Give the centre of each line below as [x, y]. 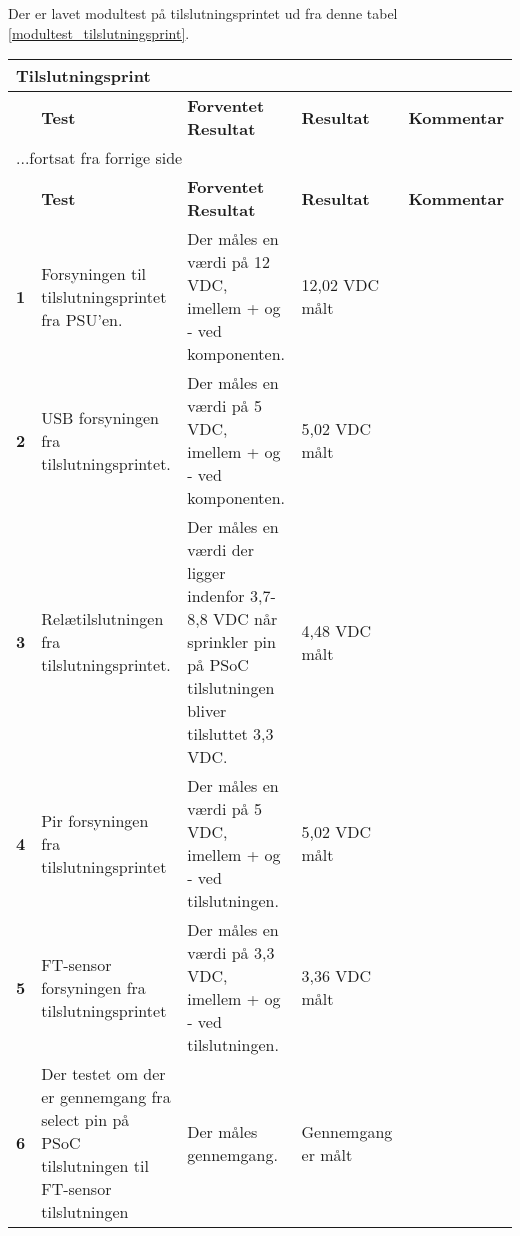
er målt [327, 1154]
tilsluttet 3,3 [230, 734]
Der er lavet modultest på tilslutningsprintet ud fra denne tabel [203, 13]
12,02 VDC [340, 285]
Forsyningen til [94, 273]
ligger [206, 573]
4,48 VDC [336, 630]
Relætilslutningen [102, 619]
